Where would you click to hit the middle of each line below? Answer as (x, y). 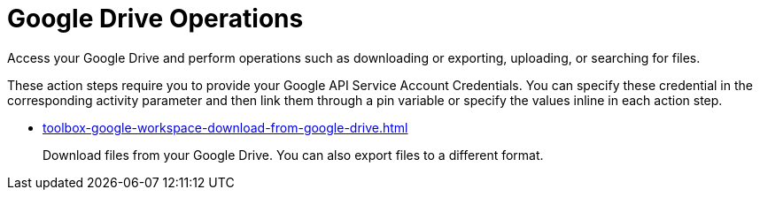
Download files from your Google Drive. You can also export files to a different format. (293, 155)
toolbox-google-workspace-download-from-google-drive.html (225, 127)
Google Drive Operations (155, 19)
